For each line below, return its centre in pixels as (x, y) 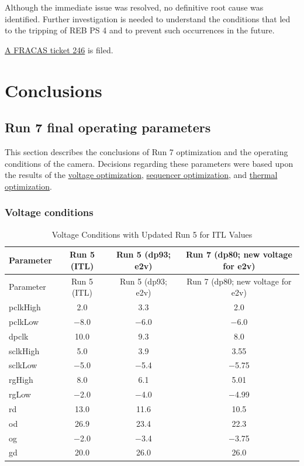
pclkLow (24, 321)
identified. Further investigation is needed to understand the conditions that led (148, 18)
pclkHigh (25, 307)
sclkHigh (24, 350)
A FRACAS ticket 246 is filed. (59, 49)
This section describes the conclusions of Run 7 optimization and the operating (146, 151)
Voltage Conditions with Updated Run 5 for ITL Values (152, 234)
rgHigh (21, 380)
